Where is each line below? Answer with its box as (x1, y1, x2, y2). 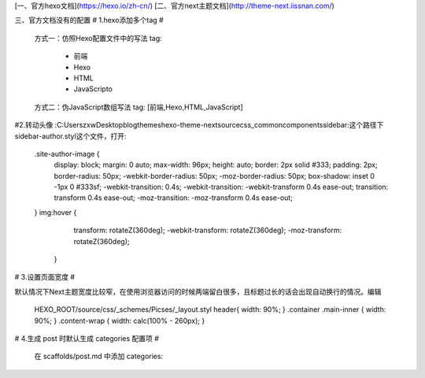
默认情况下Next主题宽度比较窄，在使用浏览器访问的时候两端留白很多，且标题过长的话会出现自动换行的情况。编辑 (14, 287, 382, 296)
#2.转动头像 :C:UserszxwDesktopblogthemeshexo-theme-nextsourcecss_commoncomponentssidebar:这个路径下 (14, 120, 384, 130)
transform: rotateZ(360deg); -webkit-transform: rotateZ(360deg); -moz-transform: (73, 225, 342, 235)
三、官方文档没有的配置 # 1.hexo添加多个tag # (14, 16, 164, 25)
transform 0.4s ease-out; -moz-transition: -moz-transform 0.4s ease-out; (54, 193, 293, 202)
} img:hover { (34, 207, 77, 217)
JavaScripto (73, 84, 113, 94)
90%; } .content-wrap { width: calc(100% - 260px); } (34, 316, 205, 325)
